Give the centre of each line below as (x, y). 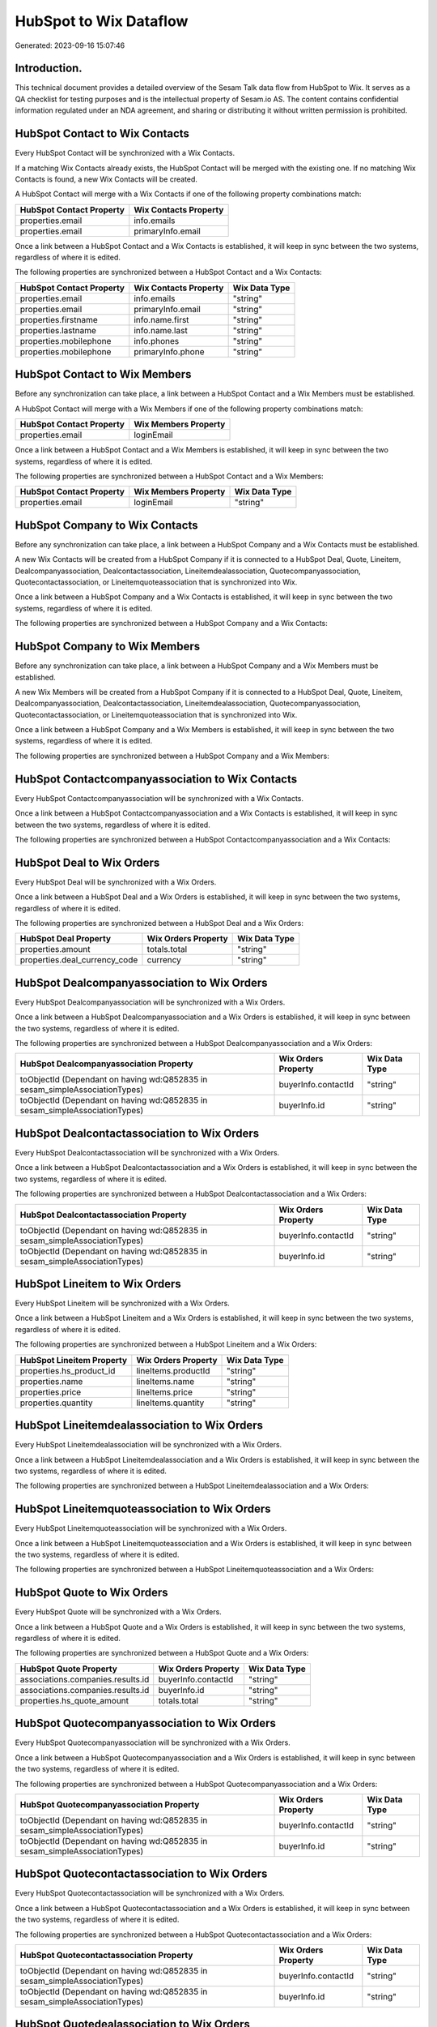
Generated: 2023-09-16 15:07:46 (70, 45)
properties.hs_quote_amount (74, 1700)
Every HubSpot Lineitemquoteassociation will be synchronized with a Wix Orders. (151, 1528)
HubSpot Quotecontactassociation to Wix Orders (141, 1874)
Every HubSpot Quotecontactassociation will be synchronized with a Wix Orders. (150, 1893)
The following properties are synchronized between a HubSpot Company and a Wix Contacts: (171, 624)
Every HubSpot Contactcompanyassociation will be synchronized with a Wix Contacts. (159, 798)
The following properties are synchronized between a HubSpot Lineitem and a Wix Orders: (166, 1344)
